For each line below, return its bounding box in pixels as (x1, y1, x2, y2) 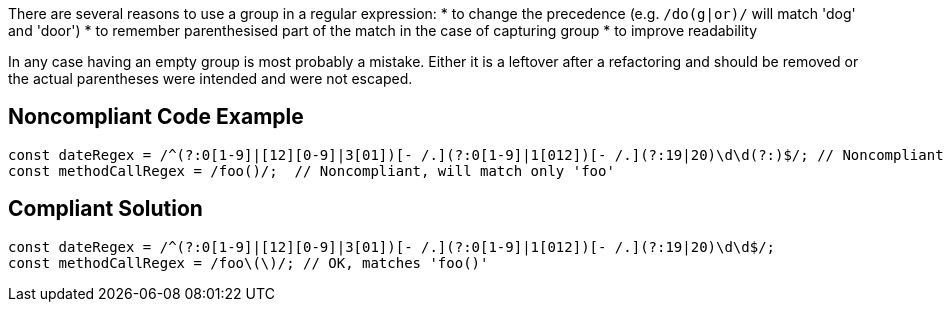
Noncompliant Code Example (8, 104, 304, 130)
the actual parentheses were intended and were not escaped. (8, 70, 413, 87)
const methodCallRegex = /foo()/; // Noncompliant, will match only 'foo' (8, 162, 615, 179)
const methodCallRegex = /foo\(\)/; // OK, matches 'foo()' (8, 254, 489, 271)
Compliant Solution (8, 196, 203, 222)
